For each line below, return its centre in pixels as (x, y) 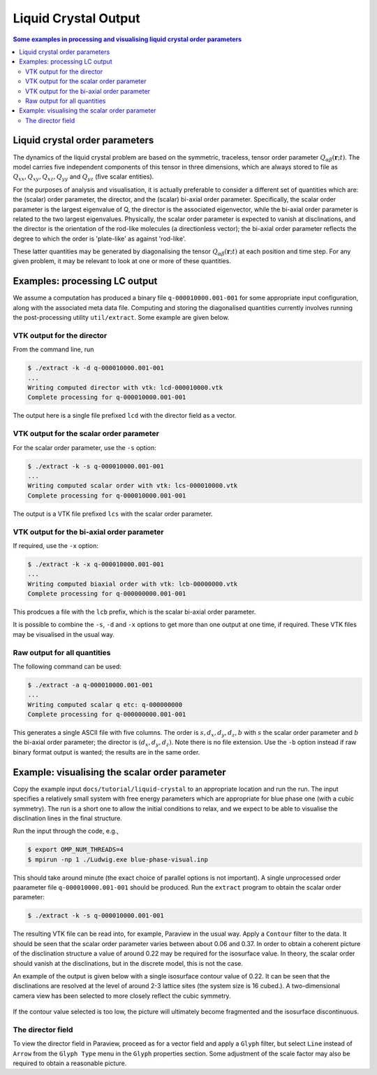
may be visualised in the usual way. (64, 634)
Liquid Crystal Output (76, 18)
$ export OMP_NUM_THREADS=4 (75, 850)
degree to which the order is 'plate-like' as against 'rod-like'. (99, 239)
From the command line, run (53, 349)
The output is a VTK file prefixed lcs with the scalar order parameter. (113, 514)
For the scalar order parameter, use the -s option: (84, 447)
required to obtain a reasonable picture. (70, 1063)
